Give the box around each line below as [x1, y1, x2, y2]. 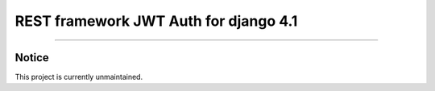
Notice [14, 51, 50, 64]
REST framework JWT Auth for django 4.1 [14, 12, 298, 30]
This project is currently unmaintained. [14, 72, 143, 82]
